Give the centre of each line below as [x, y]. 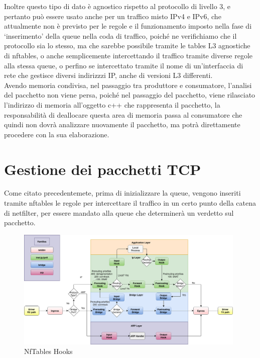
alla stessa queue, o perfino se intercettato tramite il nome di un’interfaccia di [124, 65]
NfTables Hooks [48, 351]
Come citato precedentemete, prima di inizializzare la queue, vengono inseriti [122, 193]
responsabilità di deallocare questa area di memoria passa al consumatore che [123, 114]
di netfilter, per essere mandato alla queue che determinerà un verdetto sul [119, 212]
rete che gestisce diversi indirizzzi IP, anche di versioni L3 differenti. [108, 75]
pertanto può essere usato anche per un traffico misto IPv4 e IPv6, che [113, 16]
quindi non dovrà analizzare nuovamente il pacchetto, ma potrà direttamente [122, 124]
